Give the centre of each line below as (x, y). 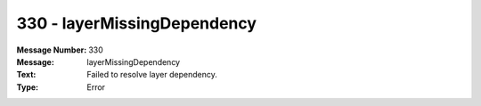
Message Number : (52, 50)
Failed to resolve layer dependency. (152, 75)
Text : (26, 75)
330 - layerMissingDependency (137, 23)
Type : (28, 87)
